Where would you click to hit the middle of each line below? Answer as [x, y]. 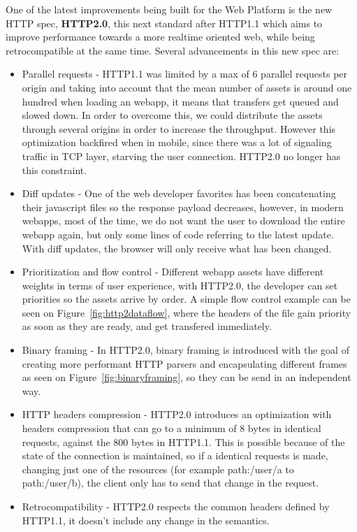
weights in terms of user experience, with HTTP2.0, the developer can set [180, 285]
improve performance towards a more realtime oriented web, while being [160, 37]
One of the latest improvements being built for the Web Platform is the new [169, 9]
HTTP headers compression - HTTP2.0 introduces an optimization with [177, 414]
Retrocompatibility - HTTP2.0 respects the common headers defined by [176, 506]
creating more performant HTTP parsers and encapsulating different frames [184, 363]
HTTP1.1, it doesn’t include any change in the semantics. [146, 520]
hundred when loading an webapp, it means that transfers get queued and [180, 101]
